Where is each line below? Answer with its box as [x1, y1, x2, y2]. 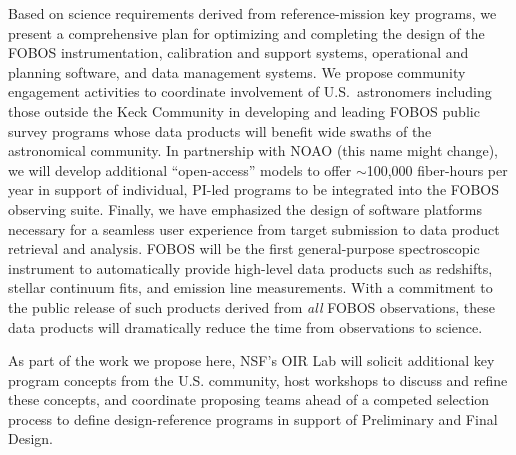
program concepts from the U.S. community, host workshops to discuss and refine [8, 369, 508, 390]
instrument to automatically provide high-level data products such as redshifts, [8, 257, 493, 278]
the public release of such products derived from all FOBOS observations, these [8, 296, 496, 317]
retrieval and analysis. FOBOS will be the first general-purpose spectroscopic [8, 238, 480, 259]
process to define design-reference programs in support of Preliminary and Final [8, 408, 498, 429]
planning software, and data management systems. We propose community [8, 61, 466, 82]
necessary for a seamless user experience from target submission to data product [8, 218, 500, 239]
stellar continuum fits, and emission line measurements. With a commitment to [8, 277, 493, 298]
